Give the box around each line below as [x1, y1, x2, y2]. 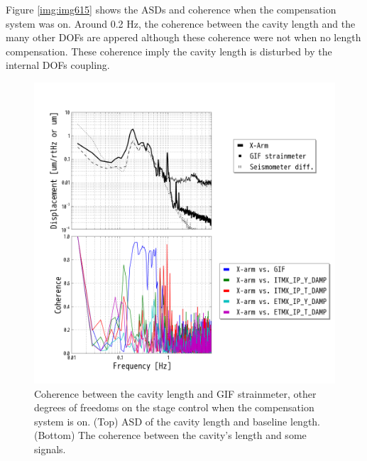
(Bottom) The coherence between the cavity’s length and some [34, 428, 307, 443]
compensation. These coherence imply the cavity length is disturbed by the [6, 43, 332, 58]
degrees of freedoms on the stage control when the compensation [34, 400, 314, 415]
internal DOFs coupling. [6, 58, 110, 72]
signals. [34, 441, 66, 456]
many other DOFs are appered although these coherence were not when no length [6, 30, 361, 45]
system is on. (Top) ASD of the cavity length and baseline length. [34, 413, 321, 428]
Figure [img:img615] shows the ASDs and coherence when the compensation [6, 2, 336, 16]
